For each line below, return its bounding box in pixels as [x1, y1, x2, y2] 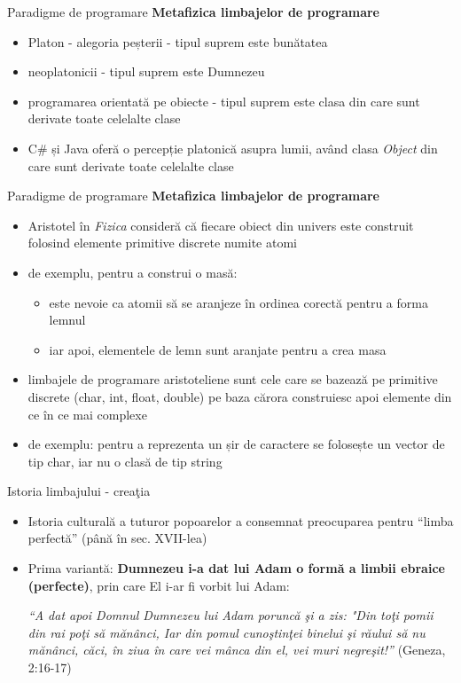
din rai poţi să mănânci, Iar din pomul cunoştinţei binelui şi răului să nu [27, 623, 426, 641]
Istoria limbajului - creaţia [7, 482, 151, 500]
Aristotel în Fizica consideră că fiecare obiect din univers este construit [27, 216, 414, 234]
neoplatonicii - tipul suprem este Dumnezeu [27, 62, 265, 81]
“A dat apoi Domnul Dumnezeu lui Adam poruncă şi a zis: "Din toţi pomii [27, 606, 434, 624]
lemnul [49, 310, 86, 329]
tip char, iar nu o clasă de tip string [27, 451, 223, 470]
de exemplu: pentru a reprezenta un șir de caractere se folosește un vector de [27, 435, 445, 453]
